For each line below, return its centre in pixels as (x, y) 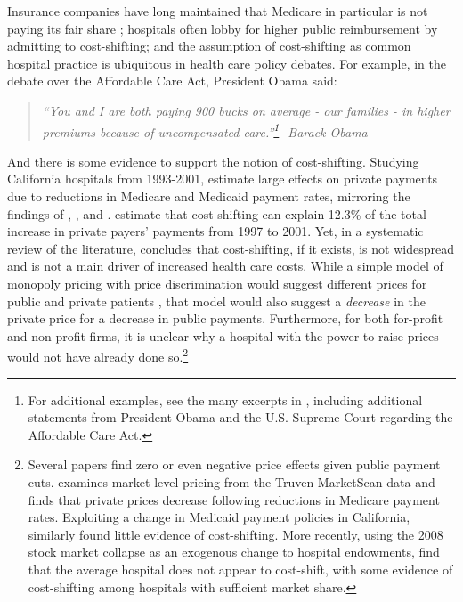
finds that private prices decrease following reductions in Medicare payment (234, 499)
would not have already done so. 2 (98, 355)
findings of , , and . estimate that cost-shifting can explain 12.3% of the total (217, 213)
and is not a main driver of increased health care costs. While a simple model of (225, 266)
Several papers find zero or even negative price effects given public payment (234, 464)
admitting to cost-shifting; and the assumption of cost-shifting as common (209, 46)
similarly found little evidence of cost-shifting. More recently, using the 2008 (236, 534)
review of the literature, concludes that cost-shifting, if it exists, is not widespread (231, 248)
